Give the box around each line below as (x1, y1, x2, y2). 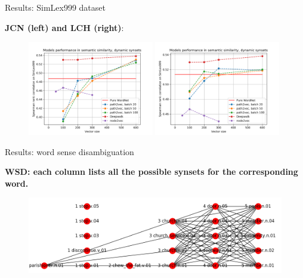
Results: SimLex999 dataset (5, 1, 106, 13)
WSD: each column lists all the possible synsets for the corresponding (5, 165, 298, 178)
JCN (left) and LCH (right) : (5, 21, 124, 33)
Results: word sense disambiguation (5, 145, 134, 157)
